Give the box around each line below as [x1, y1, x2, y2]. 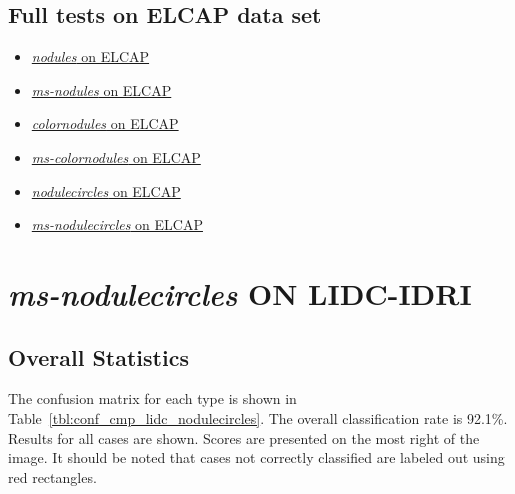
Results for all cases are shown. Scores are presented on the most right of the [8, 427, 480, 448]
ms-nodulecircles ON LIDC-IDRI [8, 272, 472, 314]
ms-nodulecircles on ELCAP [31, 214, 203, 235]
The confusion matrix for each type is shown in [8, 388, 297, 409]
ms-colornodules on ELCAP [31, 146, 201, 167]
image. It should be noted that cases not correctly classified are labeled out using [8, 447, 505, 468]
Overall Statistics [8, 341, 189, 372]
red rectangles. [8, 466, 97, 487]
